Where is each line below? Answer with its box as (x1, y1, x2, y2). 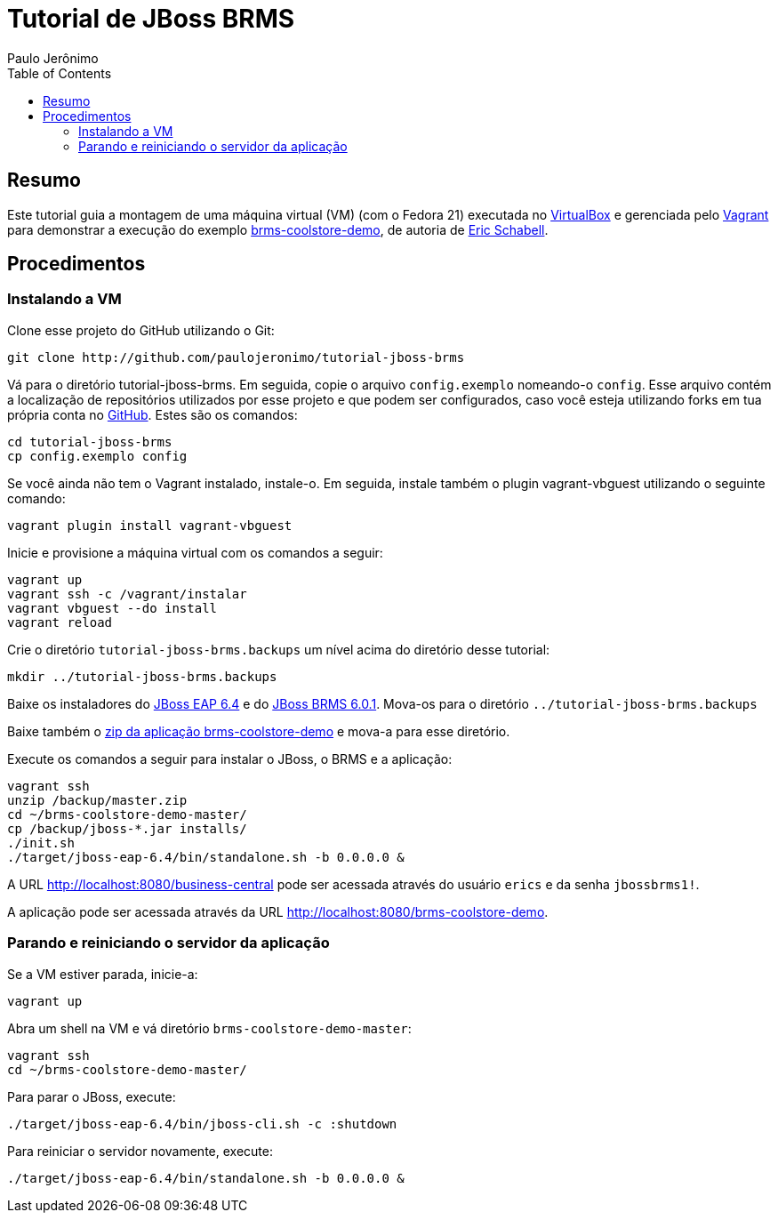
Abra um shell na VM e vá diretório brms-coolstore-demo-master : (7, 1020, 412, 1036)
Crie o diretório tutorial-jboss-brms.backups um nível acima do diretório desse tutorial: (7, 641, 550, 657)
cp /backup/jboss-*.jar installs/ (7, 821, 247, 836)
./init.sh (7, 835, 75, 850)
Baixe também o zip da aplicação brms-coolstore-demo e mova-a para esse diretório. (7, 723, 510, 739)
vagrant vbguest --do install (7, 600, 218, 615)
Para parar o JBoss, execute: (7, 1088, 176, 1104)
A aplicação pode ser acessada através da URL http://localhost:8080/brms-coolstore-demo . (7, 903, 549, 919)
